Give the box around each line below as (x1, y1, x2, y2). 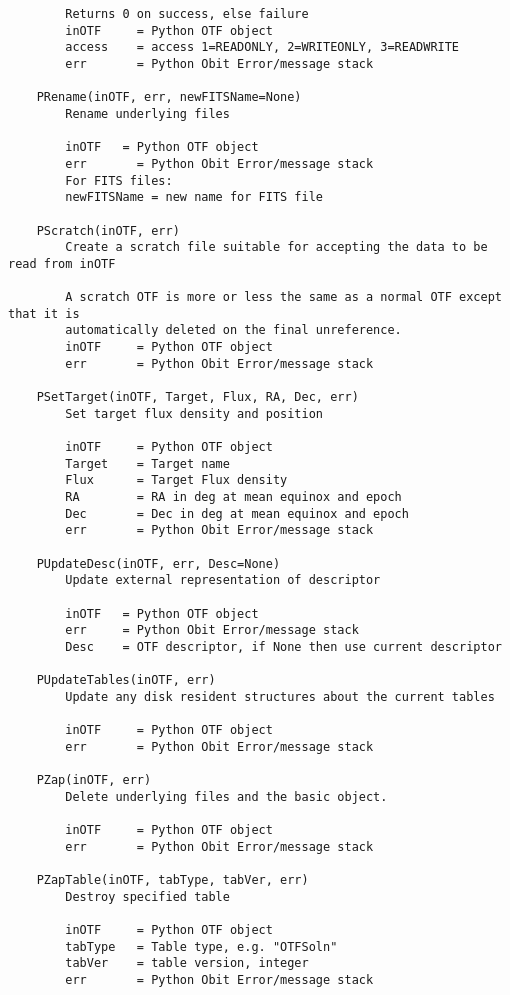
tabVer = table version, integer (65, 956, 309, 971)
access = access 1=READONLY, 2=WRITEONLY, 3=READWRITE (65, 40, 460, 55)
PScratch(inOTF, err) (36, 223, 180, 238)
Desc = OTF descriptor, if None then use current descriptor (65, 639, 502, 654)
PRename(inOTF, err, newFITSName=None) (36, 90, 302, 105)
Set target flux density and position (65, 406, 323, 421)
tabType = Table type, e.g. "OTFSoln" (65, 939, 338, 954)
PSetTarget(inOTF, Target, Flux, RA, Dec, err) (36, 390, 359, 405)
